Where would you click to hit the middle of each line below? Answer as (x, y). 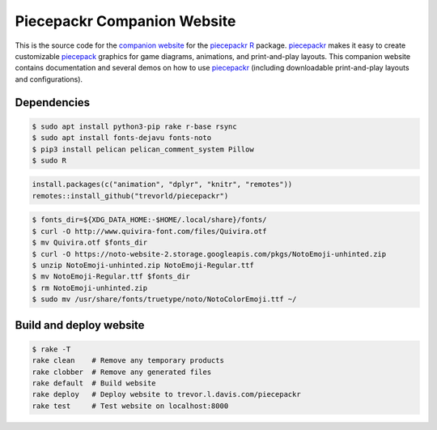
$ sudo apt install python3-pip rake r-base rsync (135, 126)
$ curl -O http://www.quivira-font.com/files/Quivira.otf (149, 231)
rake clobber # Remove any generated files (122, 372)
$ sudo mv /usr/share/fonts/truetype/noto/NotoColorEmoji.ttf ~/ (164, 299)
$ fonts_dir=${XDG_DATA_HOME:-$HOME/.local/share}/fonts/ (149, 220)
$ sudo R (49, 160)
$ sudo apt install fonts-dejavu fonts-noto (122, 138)
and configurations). (49, 79)
